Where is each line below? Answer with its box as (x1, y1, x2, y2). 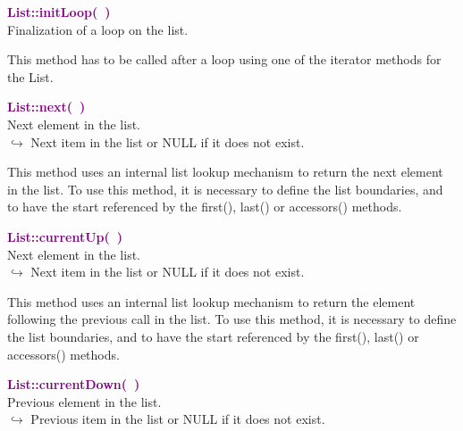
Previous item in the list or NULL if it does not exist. (30, 410, 325, 428)
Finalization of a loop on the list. (7, 20, 189, 38)
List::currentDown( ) (7, 375, 140, 394)
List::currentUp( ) (7, 227, 123, 245)
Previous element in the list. (7, 392, 162, 410)
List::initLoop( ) (7, 3, 111, 21)
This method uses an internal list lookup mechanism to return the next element (7, 162, 443, 181)
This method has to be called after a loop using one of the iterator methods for (7, 50, 442, 69)
